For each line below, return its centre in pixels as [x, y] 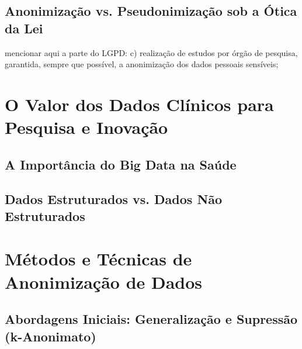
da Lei [24, 28]
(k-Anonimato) [51, 336]
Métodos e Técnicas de [98, 259]
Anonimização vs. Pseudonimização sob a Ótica [151, 11]
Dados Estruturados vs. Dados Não [114, 198]
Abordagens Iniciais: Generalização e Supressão [151, 319]
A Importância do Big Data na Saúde [121, 164]
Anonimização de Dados [104, 281]
